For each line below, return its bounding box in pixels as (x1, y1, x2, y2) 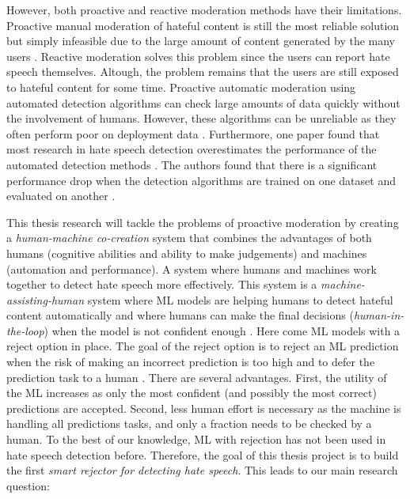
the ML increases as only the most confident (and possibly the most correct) (6, 384, 377, 401)
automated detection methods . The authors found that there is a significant (6, 156, 378, 172)
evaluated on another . (6, 187, 116, 204)
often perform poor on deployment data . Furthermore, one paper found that (6, 125, 380, 142)
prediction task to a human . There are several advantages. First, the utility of (6, 369, 387, 385)
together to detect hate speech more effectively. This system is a (6, 276, 317, 293)
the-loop (6, 322, 44, 338)
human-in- (353, 307, 404, 323)
